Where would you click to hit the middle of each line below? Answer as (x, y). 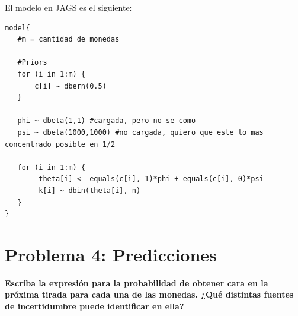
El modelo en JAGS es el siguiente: (68, 7)
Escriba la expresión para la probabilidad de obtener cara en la (137, 282)
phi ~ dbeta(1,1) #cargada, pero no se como (107, 121)
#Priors (32, 63)
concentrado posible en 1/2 (60, 144)
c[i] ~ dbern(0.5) (71, 86)
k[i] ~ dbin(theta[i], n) (90, 190)
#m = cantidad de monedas (68, 39)
